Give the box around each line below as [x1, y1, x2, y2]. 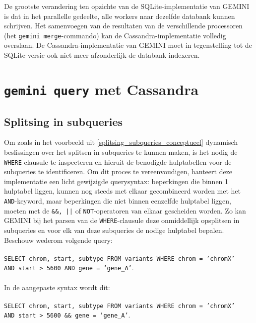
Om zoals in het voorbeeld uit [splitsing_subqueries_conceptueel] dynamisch [4, 137, 238, 147]
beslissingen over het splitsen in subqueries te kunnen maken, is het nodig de [4, 146, 238, 157]
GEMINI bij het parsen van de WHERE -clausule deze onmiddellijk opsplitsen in [4, 215, 240, 225]
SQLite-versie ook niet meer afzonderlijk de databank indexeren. [4, 50, 200, 60]
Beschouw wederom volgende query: [4, 234, 113, 245]
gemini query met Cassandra [4, 79, 199, 99]
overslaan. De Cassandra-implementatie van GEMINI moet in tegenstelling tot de [4, 40, 252, 50]
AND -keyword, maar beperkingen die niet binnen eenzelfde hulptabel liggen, [4, 195, 231, 206]
